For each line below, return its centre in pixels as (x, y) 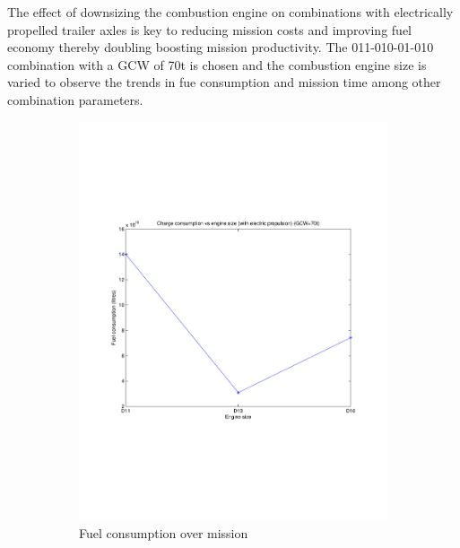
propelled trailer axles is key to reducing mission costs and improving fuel (209, 29)
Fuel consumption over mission (164, 533)
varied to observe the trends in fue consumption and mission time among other (224, 82)
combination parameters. (75, 99)
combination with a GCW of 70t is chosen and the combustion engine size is (217, 64)
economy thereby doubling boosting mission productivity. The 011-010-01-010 (221, 47)
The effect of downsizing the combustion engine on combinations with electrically (230, 12)
